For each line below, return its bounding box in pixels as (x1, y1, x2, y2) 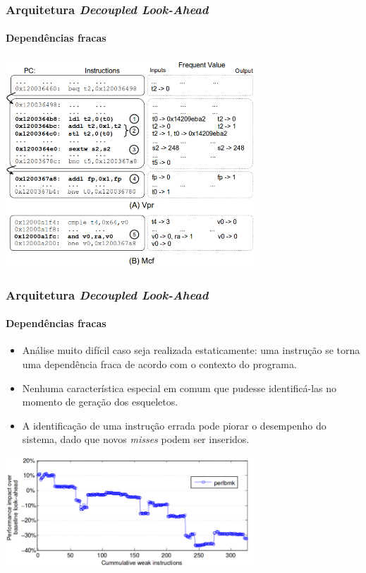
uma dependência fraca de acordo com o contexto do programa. (22, 356, 297, 371)
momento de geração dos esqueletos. (22, 394, 178, 409)
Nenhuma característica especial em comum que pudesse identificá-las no (22, 380, 337, 395)
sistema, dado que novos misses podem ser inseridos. (22, 432, 250, 447)
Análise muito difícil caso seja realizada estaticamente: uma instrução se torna (22, 343, 360, 358)
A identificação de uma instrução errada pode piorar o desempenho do (22, 418, 327, 432)
